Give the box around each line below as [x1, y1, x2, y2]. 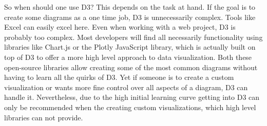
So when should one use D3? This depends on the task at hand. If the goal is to [4, 2, 256, 12]
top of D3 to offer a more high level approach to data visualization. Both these [4, 51, 252, 62]
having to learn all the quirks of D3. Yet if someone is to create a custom [4, 72, 234, 82]
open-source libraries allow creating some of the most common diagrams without [4, 61, 258, 72]
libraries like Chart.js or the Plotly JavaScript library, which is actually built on [4, 41, 256, 52]
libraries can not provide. [4, 112, 83, 122]
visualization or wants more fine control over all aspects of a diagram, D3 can [4, 81, 248, 92]
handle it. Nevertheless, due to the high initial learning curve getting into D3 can [4, 92, 260, 102]
